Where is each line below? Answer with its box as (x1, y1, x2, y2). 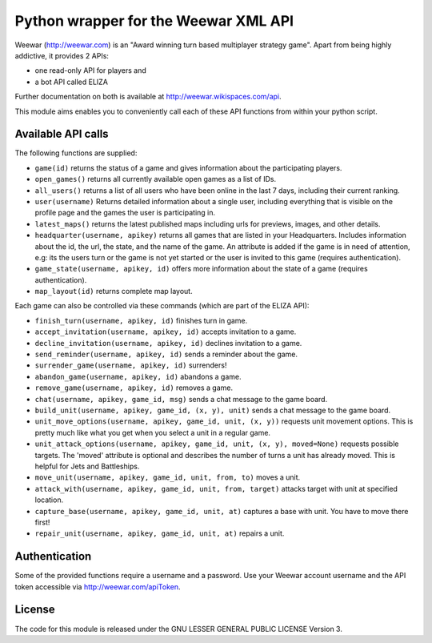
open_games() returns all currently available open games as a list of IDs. (34, 175, 276, 184)
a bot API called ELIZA (34, 77, 108, 86)
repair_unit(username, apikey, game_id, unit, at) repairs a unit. (34, 528, 285, 538)
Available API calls (14, 127, 109, 141)
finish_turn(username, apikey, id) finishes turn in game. (34, 315, 248, 325)
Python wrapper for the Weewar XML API (14, 12, 294, 30)
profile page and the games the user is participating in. (34, 208, 216, 218)
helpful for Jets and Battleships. (34, 461, 140, 471)
